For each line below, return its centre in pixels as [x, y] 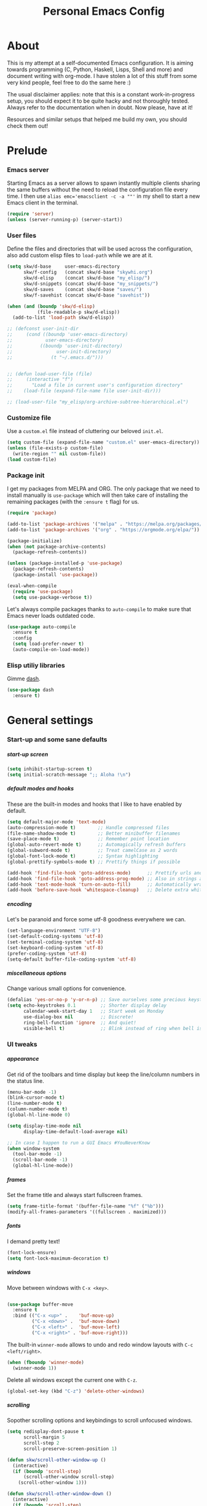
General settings [50, 720]
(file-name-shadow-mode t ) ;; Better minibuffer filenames [94, 833]
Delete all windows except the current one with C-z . [72, 1379]
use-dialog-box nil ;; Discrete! [78, 1017]
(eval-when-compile [32, 586]
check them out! [28, 126]
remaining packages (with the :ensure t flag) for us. [73, 502]
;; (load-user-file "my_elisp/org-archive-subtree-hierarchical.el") [98, 402]
